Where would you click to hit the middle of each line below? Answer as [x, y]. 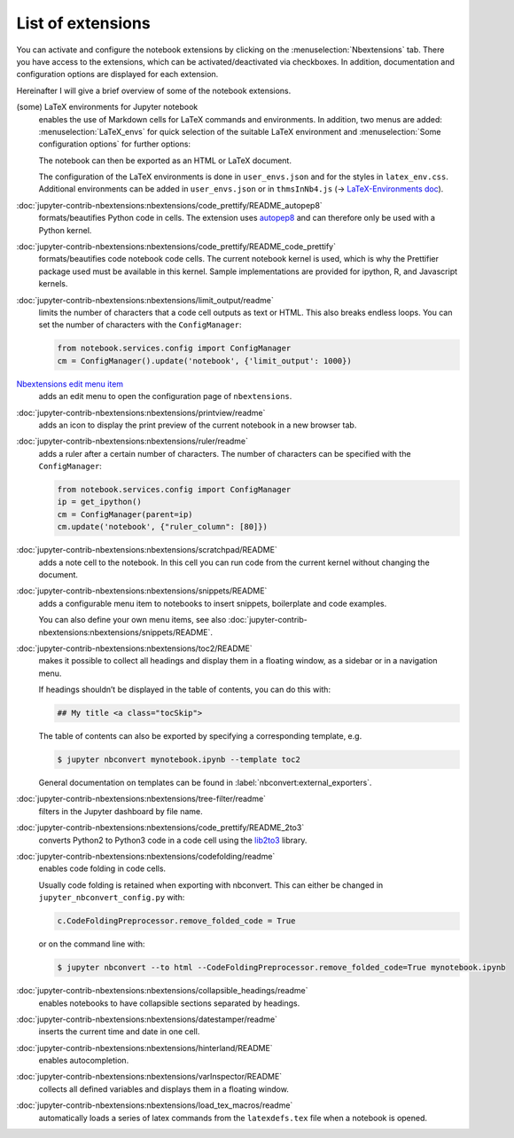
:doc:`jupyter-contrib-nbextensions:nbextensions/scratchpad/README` [147, 550]
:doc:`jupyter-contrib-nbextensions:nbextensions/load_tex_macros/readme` [155, 1105]
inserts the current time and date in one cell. [119, 1032]
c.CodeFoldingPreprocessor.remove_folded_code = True [176, 921]
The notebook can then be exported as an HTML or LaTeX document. [165, 161]
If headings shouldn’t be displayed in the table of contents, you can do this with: [185, 690]
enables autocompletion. [84, 1061]
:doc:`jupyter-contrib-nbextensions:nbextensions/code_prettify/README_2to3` [160, 828]
